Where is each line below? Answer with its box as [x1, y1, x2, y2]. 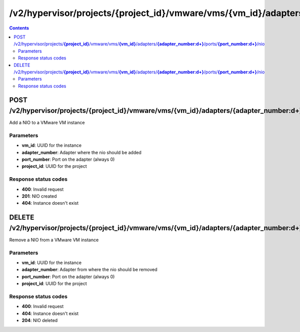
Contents [9, 25, 29, 31]
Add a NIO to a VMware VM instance [9, 120, 85, 126]
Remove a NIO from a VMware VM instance [9, 237, 99, 243]
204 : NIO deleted [21, 318, 58, 324]
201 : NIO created [21, 193, 57, 199]
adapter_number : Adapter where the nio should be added [21, 149, 142, 155]
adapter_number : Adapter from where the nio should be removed [21, 267, 157, 273]
